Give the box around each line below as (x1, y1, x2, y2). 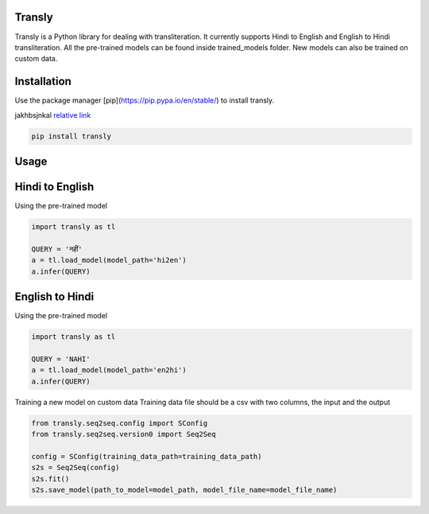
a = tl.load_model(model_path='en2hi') (31, 366, 187, 375)
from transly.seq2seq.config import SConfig (31, 419, 208, 427)
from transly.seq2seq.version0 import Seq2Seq (31, 430, 216, 439)
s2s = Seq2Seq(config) (31, 463, 120, 473)
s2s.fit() (31, 474, 70, 483)
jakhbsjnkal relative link (14, 110, 91, 119)
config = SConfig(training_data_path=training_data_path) (31, 452, 262, 461)
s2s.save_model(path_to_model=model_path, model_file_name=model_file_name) (31, 485, 338, 494)
